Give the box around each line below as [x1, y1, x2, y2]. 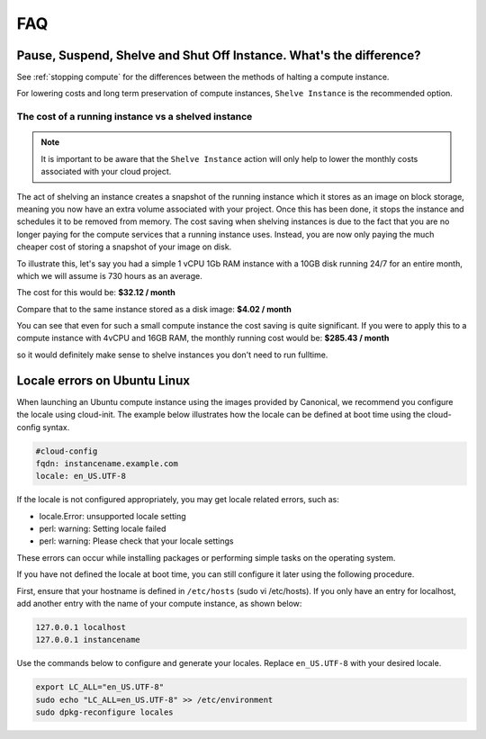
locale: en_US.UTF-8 [35, 471, 126, 482]
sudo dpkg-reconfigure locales [35, 707, 175, 717]
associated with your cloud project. [40, 167, 172, 177]
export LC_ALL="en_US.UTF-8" [35, 682, 165, 692]
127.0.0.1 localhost [35, 622, 126, 633]
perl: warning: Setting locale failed [39, 523, 166, 535]
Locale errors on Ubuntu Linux [16, 373, 191, 388]
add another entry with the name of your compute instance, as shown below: [16, 599, 302, 609]
